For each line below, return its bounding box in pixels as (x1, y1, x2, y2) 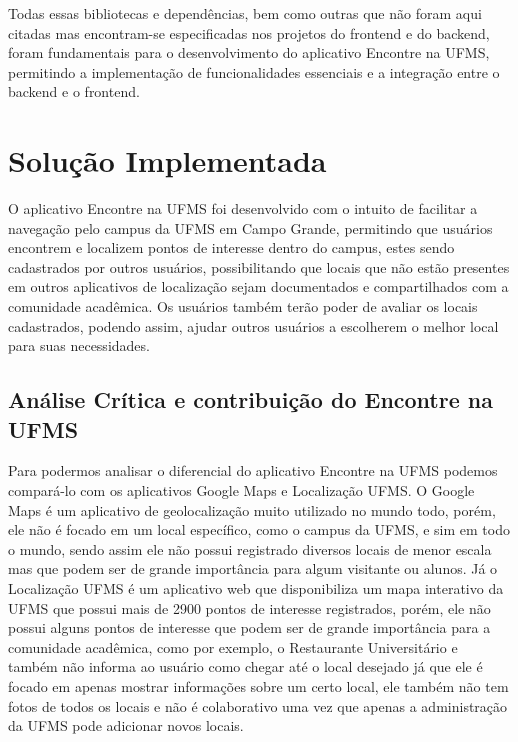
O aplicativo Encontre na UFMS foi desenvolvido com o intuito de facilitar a (8, 198, 478, 219)
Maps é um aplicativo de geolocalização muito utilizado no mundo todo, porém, (8, 499, 496, 520)
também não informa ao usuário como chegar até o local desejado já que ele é (8, 656, 483, 677)
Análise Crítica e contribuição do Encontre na (8, 384, 493, 415)
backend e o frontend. (8, 81, 140, 102)
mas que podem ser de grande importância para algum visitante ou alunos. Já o (8, 558, 498, 579)
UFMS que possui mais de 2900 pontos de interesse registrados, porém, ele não (8, 597, 491, 618)
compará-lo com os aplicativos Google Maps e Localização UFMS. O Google (8, 480, 475, 501)
